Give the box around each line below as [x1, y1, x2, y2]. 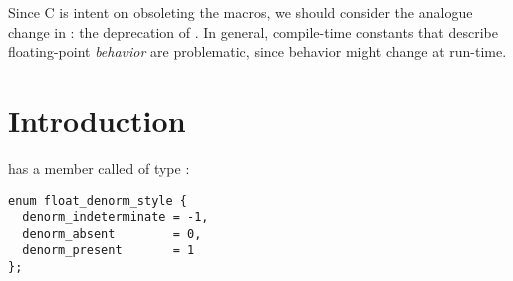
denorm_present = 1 [22, 243, 195, 258]
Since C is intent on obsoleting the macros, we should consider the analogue [8, 2, 473, 22]
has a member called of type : [8, 157, 190, 178]
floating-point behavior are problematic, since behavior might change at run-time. [8, 41, 507, 62]
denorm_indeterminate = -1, [22, 210, 209, 225]
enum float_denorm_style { [8, 193, 187, 208]
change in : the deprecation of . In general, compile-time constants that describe [8, 21, 498, 42]
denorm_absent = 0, [22, 226, 202, 241]
